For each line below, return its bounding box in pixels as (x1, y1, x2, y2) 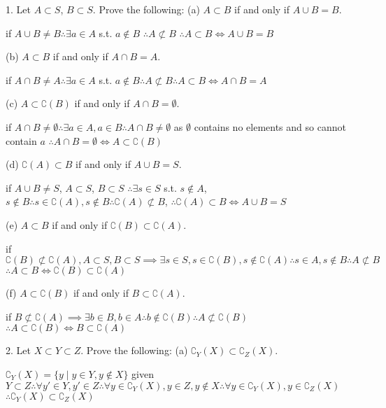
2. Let (6, 343, 31, 358)
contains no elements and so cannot (194, 119, 346, 134)
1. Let (6, 2, 31, 16)
